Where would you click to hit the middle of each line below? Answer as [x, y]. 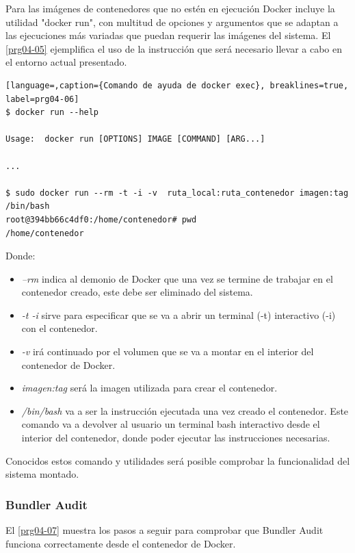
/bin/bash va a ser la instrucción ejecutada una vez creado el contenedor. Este [185, 410]
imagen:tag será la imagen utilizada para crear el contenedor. [149, 388]
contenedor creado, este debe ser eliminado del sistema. [137, 292]
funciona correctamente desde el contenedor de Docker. [121, 543]
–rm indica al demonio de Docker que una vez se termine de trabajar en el [177, 278]
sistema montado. [42, 474]
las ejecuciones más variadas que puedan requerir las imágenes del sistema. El [168, 35]
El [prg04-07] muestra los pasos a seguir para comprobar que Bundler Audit [165, 530]
